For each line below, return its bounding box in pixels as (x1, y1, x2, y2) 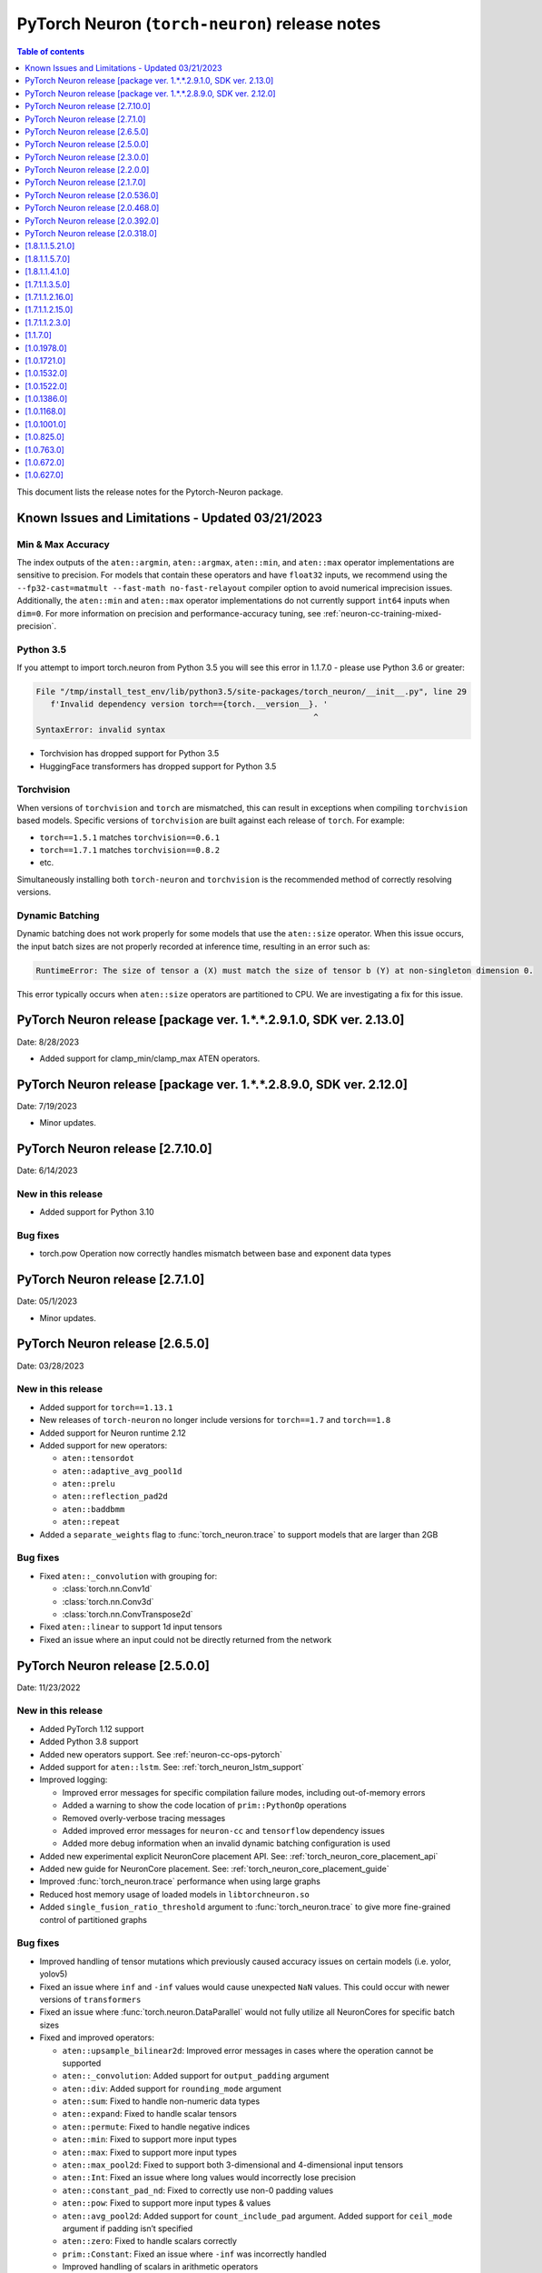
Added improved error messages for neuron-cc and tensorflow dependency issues (62, 1825, 385, 1836)
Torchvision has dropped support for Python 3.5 (39, 748, 220, 759)
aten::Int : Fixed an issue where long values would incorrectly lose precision (62, 2172, 356, 2183)
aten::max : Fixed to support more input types (62, 2147, 238, 2158)
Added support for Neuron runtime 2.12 (39, 1427, 186, 1438)
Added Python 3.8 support (39, 1737, 139, 1747)
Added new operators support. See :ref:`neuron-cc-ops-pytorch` (39, 1748, 283, 1759)
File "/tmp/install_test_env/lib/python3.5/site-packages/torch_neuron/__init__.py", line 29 (35, 686, 468, 697)
